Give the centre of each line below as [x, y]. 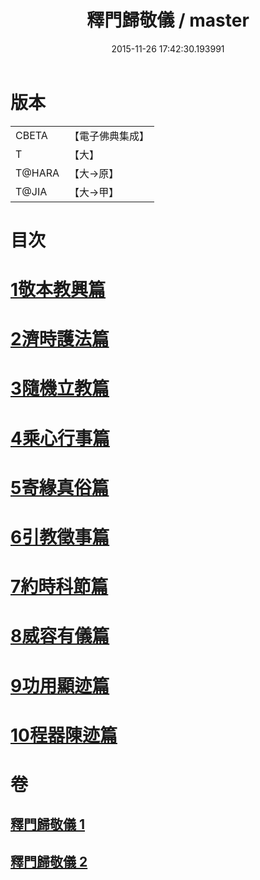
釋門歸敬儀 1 [48, 824]
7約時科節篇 [59, 587]
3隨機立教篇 [60, 388]
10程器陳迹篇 [64, 735]
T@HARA [37, 173]
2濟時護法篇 [60, 339]
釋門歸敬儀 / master [168, 20]
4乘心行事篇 [60, 438]
